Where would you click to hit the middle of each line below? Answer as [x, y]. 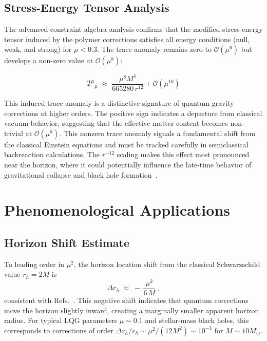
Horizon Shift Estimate [67, 242]
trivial [14, 133]
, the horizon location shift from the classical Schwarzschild [167, 264]
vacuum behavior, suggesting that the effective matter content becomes [116, 123]
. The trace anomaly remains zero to [154, 49]
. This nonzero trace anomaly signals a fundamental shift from [157, 133]
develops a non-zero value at [49, 60]
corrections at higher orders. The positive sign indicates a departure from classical [133, 113]
